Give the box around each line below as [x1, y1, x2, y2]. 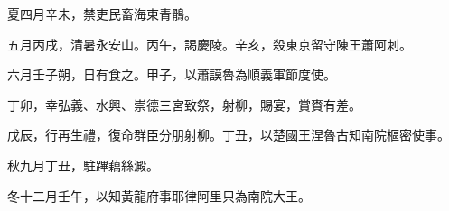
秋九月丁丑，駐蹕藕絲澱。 [7, 155, 159, 174]
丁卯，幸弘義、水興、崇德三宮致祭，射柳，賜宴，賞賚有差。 [7, 95, 361, 114]
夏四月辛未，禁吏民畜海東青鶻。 [7, 5, 197, 23]
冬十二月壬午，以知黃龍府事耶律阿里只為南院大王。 [7, 186, 311, 205]
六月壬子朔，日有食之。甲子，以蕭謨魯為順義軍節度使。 [7, 65, 336, 84]
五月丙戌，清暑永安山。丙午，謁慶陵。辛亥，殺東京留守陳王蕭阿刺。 [7, 34, 412, 53]
